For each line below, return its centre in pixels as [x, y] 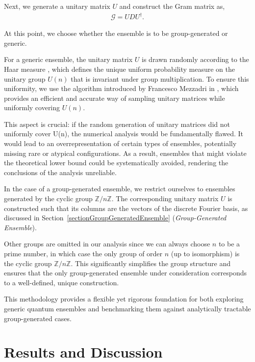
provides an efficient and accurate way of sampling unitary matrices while [115, 98]
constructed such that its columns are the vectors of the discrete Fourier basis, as [126, 208]
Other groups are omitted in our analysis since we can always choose [107, 244]
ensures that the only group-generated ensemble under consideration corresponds [126, 273]
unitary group [25, 78]
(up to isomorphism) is [205, 253]
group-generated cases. [38, 318]
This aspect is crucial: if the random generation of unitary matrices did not [117, 124]
